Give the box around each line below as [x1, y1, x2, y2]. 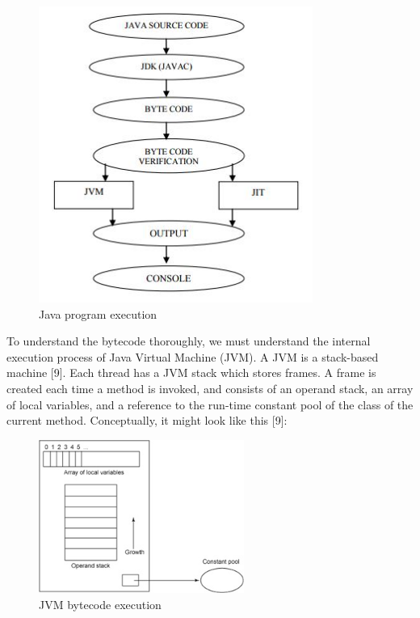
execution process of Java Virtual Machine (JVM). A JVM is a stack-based [6, 348, 379, 365]
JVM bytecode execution [39, 595, 162, 612]
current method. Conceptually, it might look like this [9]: [6, 412, 288, 429]
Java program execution [39, 305, 157, 322]
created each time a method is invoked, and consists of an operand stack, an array [6, 380, 414, 396]
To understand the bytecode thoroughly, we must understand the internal [6, 332, 371, 349]
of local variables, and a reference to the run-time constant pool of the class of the [6, 396, 414, 413]
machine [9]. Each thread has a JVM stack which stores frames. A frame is [6, 364, 376, 381]
